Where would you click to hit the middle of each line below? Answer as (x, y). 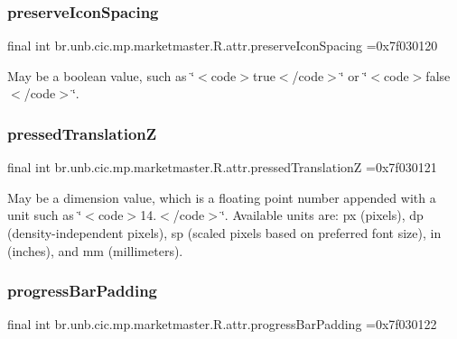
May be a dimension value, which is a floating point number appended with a (222, 197)
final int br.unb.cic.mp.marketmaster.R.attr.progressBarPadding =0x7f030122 (222, 324)
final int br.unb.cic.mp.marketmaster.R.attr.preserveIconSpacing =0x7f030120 (223, 46)
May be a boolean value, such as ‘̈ (101, 75)
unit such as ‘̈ (45, 215)
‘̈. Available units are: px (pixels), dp (322, 215)
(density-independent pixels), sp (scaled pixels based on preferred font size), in (224, 233)
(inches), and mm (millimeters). (95, 250)
